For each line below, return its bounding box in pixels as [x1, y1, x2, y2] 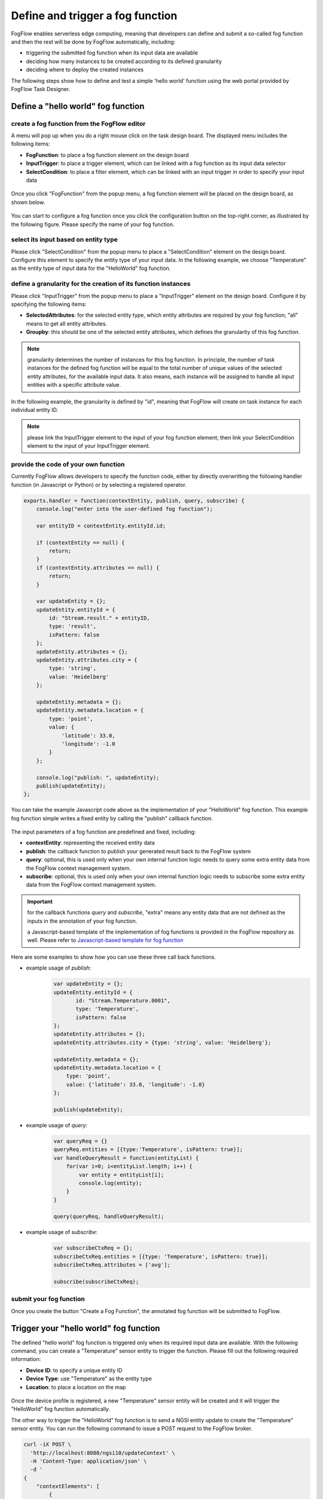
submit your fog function [11, 1295, 85, 1304]
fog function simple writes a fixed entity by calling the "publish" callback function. [11, 814, 213, 821]
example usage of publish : [26, 964, 92, 971]
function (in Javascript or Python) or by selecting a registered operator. [11, 481, 187, 488]
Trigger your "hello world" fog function [11, 1323, 160, 1334]
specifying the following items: [11, 300, 87, 308]
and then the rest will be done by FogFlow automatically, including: [11, 38, 176, 45]
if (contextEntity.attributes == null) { [36, 564, 160, 571]
